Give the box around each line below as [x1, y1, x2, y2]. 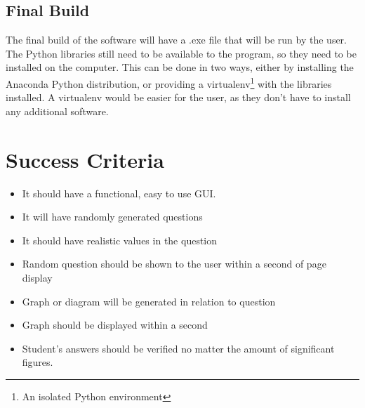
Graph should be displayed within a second [22, 317, 208, 332]
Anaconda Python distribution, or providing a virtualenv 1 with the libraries [6, 74, 332, 91]
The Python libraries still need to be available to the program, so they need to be [6, 46, 357, 60]
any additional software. [6, 103, 109, 118]
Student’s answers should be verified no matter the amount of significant [22, 341, 335, 355]
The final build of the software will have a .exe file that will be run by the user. [6, 32, 347, 47]
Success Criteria [6, 145, 164, 173]
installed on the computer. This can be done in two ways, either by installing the [6, 60, 354, 74]
